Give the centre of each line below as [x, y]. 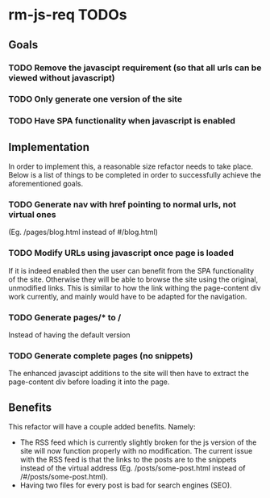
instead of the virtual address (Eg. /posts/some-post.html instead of [133, 468]
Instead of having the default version [69, 335]
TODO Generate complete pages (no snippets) [101, 355]
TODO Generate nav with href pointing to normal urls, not [122, 205]
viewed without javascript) [62, 77]
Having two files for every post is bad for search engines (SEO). [126, 485]
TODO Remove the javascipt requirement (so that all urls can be [135, 68]
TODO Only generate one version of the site [96, 99]
